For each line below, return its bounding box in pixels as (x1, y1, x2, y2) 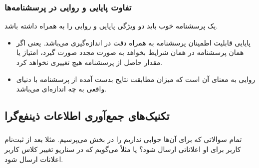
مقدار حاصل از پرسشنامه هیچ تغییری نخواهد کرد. (16, 57, 163, 67)
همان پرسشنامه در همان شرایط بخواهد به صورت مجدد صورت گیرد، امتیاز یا (16, 47, 244, 57)
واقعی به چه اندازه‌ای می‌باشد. (16, 83, 107, 94)
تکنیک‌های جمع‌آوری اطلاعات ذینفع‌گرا (4, 108, 170, 123)
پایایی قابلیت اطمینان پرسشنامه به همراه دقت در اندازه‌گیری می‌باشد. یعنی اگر (16, 37, 251, 47)
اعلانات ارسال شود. (4, 153, 63, 164)
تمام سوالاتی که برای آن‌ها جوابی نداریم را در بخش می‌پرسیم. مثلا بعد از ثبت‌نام (4, 134, 242, 144)
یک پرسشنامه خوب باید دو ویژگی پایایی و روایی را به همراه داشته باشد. (4, 20, 218, 31)
